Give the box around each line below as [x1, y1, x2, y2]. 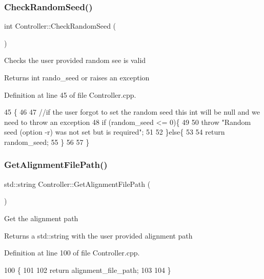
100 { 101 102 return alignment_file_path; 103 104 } [4, 264, 171, 275]
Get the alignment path [4, 212, 78, 223]
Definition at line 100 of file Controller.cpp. [4, 247, 140, 258]
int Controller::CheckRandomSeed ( [4, 20, 116, 31]
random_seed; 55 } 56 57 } [4, 136, 90, 147]
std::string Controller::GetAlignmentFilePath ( [4, 178, 151, 189]
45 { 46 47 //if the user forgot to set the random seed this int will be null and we [4, 106, 260, 117]
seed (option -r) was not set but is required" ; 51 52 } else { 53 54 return [4, 126, 225, 137]
